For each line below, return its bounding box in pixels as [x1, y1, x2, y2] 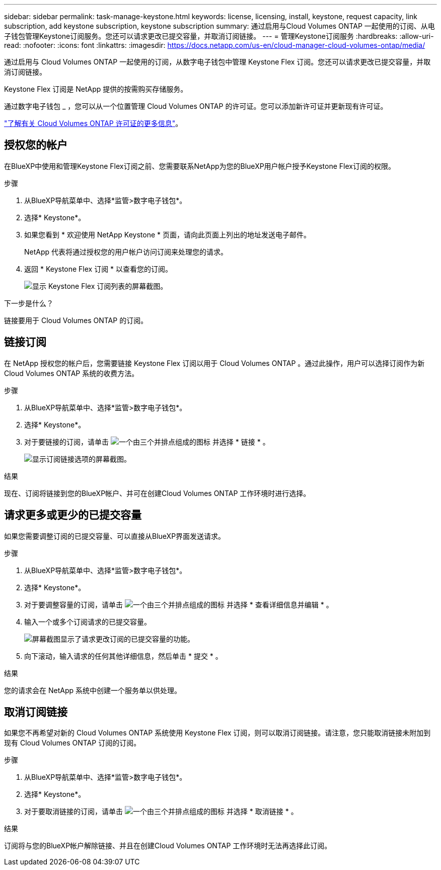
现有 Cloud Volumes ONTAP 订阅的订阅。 [4, 738, 141, 748]
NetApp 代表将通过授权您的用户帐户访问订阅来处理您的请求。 [24, 247, 228, 256]
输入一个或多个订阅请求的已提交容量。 [24, 617, 151, 626]
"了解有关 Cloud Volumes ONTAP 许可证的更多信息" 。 [4, 119, 183, 128]
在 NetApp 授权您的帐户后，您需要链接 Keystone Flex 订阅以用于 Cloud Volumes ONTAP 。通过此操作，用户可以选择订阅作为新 [4, 358, 425, 367]
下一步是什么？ [4, 298, 53, 307]
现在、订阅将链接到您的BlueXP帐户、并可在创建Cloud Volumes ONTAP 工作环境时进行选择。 [4, 488, 311, 498]
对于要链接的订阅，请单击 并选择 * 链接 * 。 [24, 437, 270, 446]
